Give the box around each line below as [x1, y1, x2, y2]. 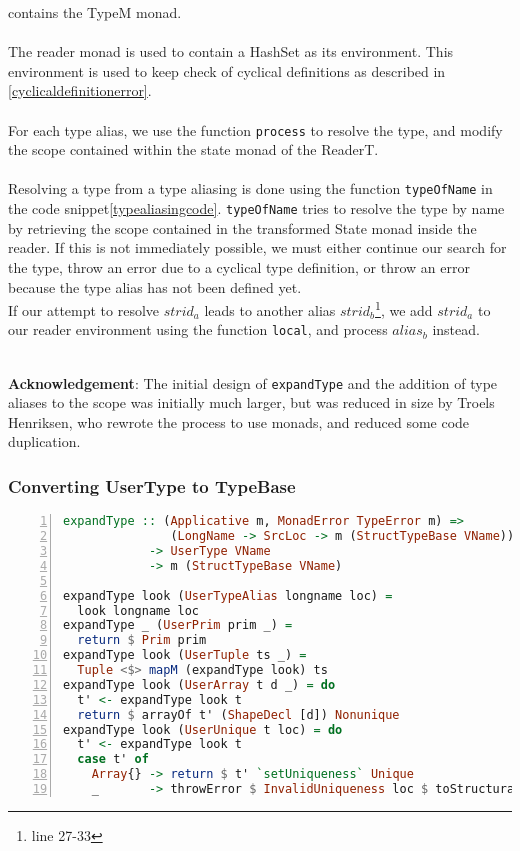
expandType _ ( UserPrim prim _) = [63, 618, 293, 633]
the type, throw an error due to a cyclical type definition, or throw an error [8, 256, 470, 277]
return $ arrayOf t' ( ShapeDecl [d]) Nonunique [77, 707, 400, 722]
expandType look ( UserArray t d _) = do [63, 677, 336, 692]
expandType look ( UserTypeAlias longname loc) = [63, 588, 393, 603]
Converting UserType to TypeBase [8, 473, 296, 498]
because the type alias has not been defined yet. [8, 276, 302, 297]
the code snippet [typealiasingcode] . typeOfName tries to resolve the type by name [8, 198, 505, 219]
